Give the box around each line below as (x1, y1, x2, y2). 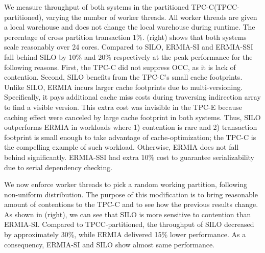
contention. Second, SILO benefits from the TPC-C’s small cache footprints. (4, 72, 243, 82)
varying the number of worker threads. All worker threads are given (45, 11, 257, 22)
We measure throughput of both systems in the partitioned (4, 2, 189, 12)
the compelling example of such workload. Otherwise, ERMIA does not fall (4, 142, 239, 152)
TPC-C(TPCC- (191, 2, 239, 12)
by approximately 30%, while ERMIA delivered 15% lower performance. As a (4, 229, 246, 240)
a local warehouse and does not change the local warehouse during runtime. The (4, 21, 255, 32)
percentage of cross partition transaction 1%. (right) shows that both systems (4, 31, 247, 42)
